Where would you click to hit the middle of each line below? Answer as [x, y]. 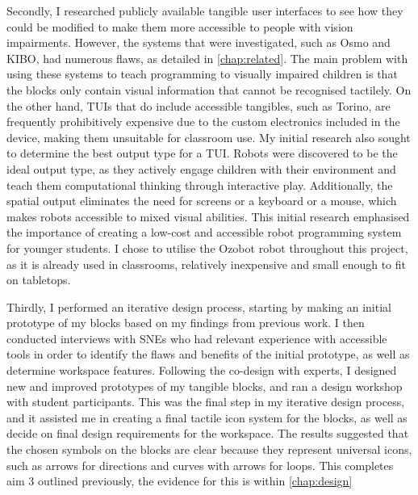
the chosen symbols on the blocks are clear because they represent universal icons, [209, 449]
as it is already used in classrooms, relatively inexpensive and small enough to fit [206, 264]
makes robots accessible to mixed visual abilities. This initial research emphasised [208, 216]
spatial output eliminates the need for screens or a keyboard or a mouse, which [202, 201]
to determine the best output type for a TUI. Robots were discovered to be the [202, 153]
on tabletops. [39, 280]
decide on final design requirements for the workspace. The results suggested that [208, 433]
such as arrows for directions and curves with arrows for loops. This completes [200, 465]
